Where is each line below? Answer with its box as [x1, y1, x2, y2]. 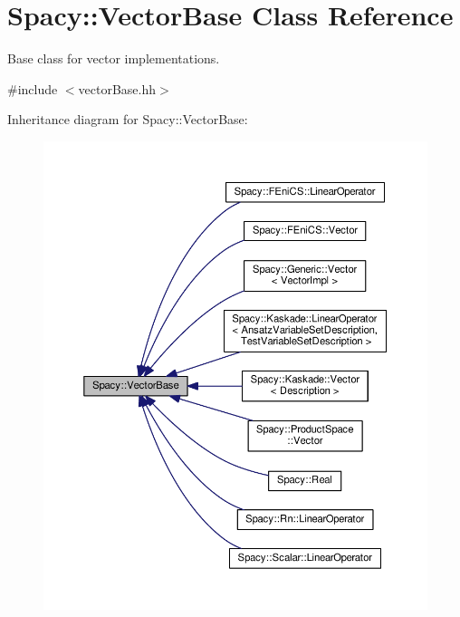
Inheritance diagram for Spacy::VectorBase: [7, 110, 248, 129]
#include [7, 79, 58, 98]
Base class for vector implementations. [7, 49, 220, 68]
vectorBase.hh [78, 79, 157, 98]
